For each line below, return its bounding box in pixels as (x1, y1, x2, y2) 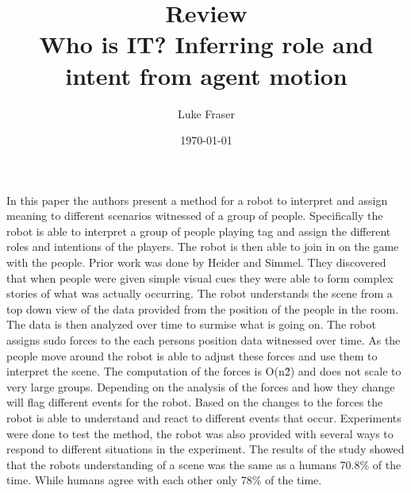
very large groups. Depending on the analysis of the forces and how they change (6, 378, 395, 395)
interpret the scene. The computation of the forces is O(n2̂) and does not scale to (6, 363, 401, 379)
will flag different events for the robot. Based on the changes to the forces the (6, 394, 383, 410)
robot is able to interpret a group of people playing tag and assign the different (6, 222, 391, 239)
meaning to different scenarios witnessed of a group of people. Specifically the (6, 207, 383, 224)
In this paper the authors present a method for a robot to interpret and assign (6, 191, 388, 208)
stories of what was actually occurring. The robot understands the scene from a (6, 285, 393, 302)
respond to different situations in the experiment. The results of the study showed (6, 441, 405, 457)
